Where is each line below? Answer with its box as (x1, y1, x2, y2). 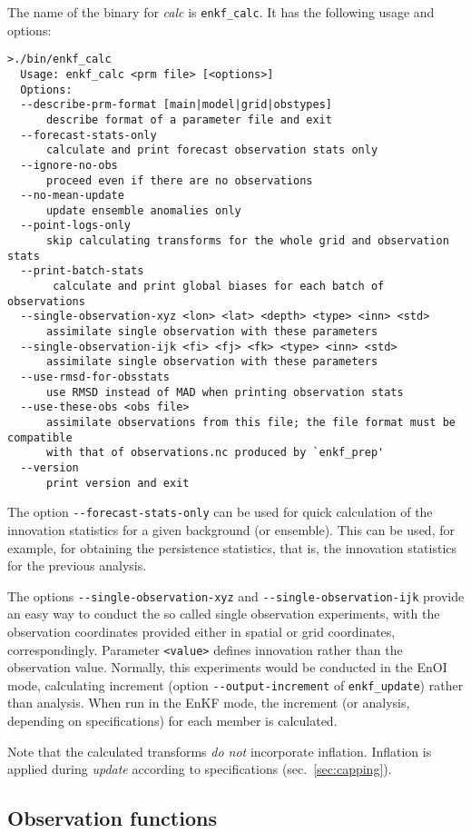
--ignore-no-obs (20, 158, 118, 172)
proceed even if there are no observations (45, 174, 313, 187)
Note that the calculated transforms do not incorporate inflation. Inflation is (7, 741, 432, 760)
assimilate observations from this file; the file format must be (45, 416, 456, 429)
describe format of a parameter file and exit (45, 113, 332, 126)
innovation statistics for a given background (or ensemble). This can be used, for (7, 520, 455, 539)
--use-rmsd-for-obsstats (20, 371, 170, 384)
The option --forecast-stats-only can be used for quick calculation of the (7, 502, 433, 521)
